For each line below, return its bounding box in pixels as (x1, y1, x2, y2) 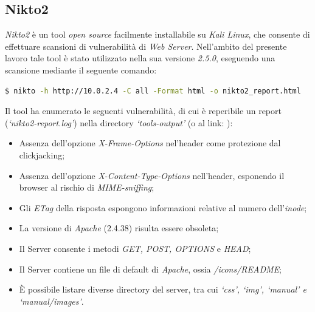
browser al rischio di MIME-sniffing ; (19, 181, 154, 194)
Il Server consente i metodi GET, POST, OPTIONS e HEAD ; (19, 242, 251, 254)
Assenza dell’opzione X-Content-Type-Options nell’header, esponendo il (19, 169, 285, 181)
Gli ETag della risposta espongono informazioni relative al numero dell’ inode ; (19, 201, 307, 214)
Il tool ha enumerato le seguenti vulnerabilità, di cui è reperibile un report (5, 104, 282, 117)
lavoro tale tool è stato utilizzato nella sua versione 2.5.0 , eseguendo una (5, 52, 275, 64)
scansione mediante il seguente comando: (5, 63, 157, 76)
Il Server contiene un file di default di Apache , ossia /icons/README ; (19, 262, 282, 275)
